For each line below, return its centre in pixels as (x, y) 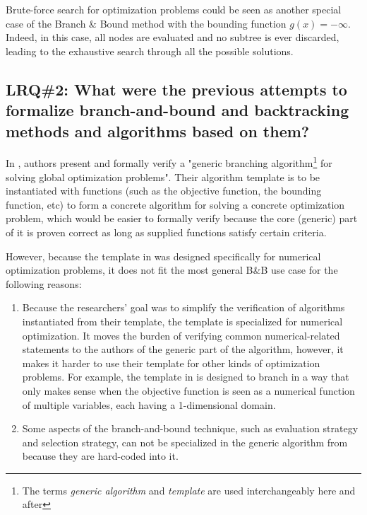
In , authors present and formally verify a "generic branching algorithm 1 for (169, 162)
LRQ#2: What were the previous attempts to (176, 89)
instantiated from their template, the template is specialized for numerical (182, 321)
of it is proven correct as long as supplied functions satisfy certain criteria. (166, 232)
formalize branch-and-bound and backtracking (178, 110)
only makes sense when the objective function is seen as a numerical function (188, 390)
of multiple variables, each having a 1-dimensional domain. (149, 404)
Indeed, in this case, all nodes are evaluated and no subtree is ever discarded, (173, 37)
